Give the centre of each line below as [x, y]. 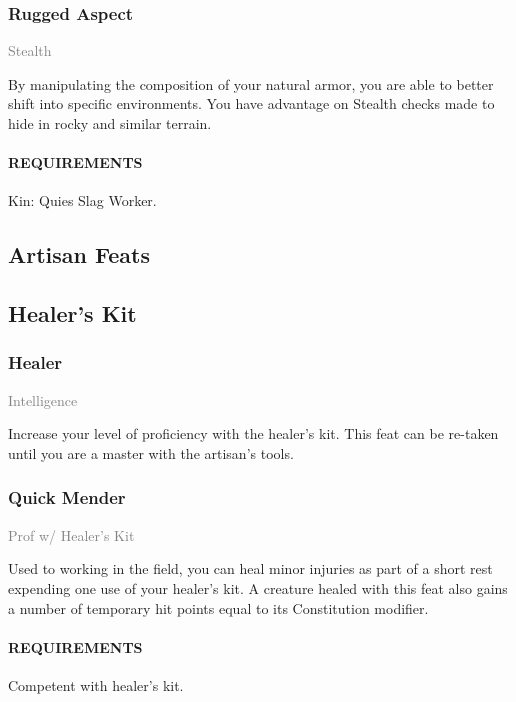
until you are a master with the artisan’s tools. [151, 452]
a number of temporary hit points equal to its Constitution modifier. [218, 607]
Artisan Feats [79, 254]
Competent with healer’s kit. [96, 684]
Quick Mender [67, 497]
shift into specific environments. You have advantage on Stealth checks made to [251, 103]
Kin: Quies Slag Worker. [82, 200]
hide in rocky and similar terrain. [110, 123]
